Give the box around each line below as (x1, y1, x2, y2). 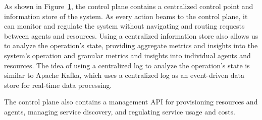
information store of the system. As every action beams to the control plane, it (4, 11, 248, 21)
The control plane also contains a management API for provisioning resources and (4, 96, 258, 107)
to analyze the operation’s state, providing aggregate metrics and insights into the (4, 40, 258, 51)
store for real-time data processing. (4, 79, 112, 90)
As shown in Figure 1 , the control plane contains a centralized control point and (4, 1, 253, 11)
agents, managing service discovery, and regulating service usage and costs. (4, 106, 235, 116)
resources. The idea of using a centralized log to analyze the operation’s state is (4, 60, 250, 70)
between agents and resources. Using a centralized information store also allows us (4, 30, 258, 41)
